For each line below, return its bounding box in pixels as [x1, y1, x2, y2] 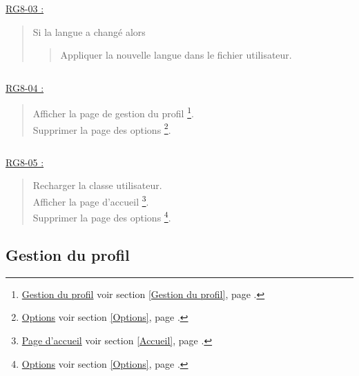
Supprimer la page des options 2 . [32, 120, 171, 137]
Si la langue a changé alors [32, 24, 146, 39]
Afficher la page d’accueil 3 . [32, 192, 149, 208]
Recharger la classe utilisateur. [32, 178, 162, 192]
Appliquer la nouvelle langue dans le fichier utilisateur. [60, 48, 292, 62]
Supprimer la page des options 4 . [32, 208, 171, 224]
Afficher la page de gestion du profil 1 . [32, 104, 194, 121]
